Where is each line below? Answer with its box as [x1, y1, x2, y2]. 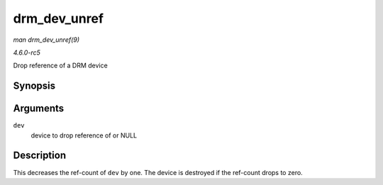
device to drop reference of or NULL [30, 131, 138, 140]
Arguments [13, 103, 65, 115]
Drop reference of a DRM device [13, 61, 108, 70]
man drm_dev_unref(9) [13, 35, 80, 44]
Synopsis [13, 80, 56, 92]
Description [13, 150, 67, 162]
